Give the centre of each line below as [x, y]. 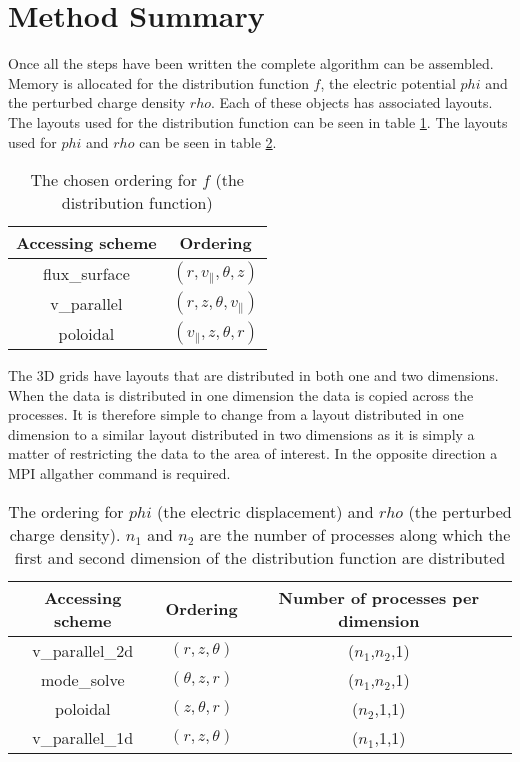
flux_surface [86, 273]
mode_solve [82, 679]
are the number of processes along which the [355, 534]
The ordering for [66, 511]
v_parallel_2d [83, 650]
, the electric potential [388, 82]
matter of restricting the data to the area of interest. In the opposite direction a [253, 453]
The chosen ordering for [113, 180]
